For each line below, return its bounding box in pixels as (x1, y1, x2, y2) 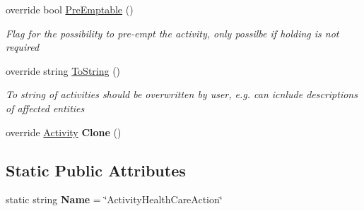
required (6, 40, 40, 54)
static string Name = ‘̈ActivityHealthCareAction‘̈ (6, 192, 223, 207)
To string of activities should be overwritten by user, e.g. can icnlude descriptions (6, 87, 358, 102)
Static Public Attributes (6, 159, 186, 181)
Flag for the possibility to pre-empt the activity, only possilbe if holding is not (6, 25, 339, 40)
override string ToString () (6, 63, 121, 78)
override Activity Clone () (6, 124, 122, 139)
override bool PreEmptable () (6, 2, 134, 16)
